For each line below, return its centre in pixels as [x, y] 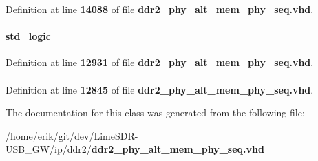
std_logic [28, 36]
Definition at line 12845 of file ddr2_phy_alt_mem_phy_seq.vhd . [160, 89]
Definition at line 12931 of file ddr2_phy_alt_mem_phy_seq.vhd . [160, 62]
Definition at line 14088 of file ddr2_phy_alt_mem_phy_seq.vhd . [160, 9]
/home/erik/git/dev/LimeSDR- [72, 135]
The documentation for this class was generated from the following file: [155, 112]
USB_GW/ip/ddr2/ [49, 149]
